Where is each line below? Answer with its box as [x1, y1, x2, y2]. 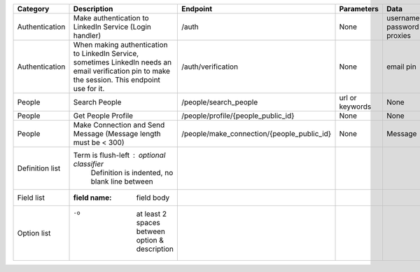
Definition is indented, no [90, 168, 174, 177]
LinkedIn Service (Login [73, 22, 152, 32]
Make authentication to [73, 13, 150, 22]
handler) [73, 31, 101, 40]
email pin [386, 62, 416, 72]
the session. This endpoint [73, 75, 161, 84]
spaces [136, 218, 161, 227]
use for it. [73, 84, 105, 93]
